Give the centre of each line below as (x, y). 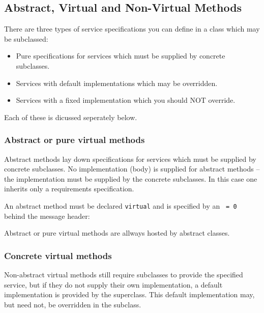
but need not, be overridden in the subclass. (73, 304)
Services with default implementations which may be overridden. (117, 83)
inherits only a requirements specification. (69, 189)
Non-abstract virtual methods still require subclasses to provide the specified (124, 275)
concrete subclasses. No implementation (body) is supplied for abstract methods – (132, 169)
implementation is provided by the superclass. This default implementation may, (129, 294)
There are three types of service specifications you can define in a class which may (132, 29)
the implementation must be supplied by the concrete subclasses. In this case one (131, 178)
